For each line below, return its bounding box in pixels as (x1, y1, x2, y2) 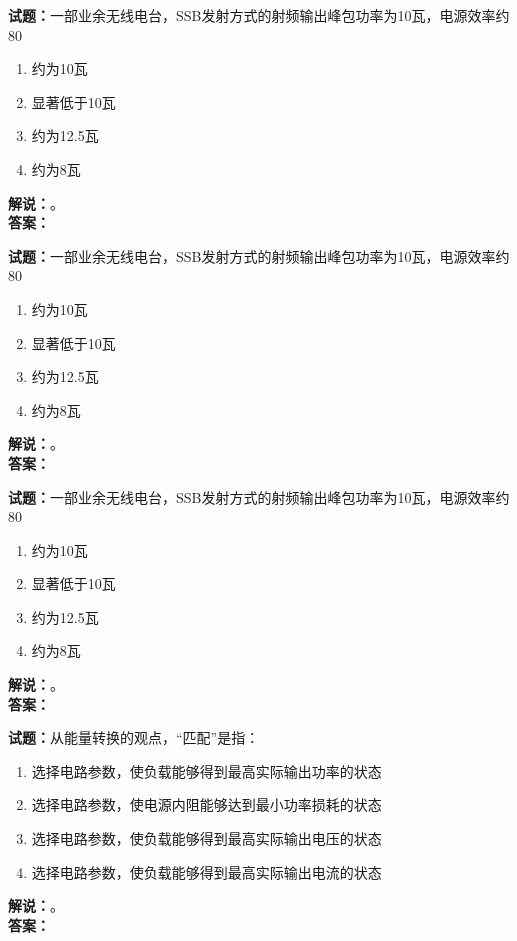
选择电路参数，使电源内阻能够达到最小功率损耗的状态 (31, 794, 382, 815)
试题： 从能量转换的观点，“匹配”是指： (8, 727, 260, 748)
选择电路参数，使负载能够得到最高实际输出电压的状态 (31, 828, 382, 849)
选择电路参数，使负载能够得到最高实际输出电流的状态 (31, 861, 382, 882)
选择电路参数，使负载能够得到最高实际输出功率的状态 (31, 760, 382, 781)
